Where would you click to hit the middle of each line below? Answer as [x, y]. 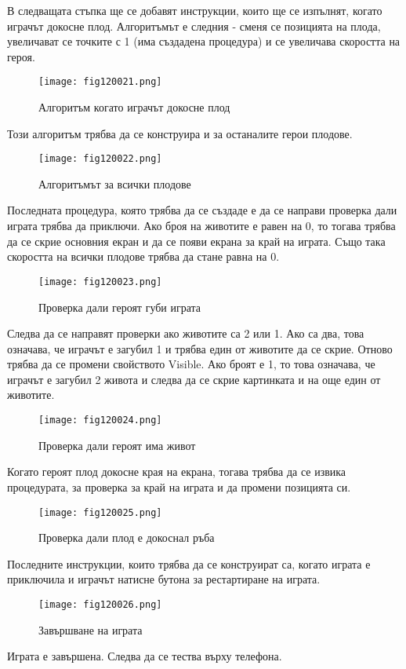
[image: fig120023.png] [100, 281]
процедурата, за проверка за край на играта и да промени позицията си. [179, 486]
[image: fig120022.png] [100, 159]
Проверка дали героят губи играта [120, 307]
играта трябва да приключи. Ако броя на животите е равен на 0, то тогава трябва [201, 226]
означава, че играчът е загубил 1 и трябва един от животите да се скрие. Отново [200, 348]
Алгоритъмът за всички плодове [115, 183]
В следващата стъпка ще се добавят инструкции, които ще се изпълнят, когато [195, 10]
